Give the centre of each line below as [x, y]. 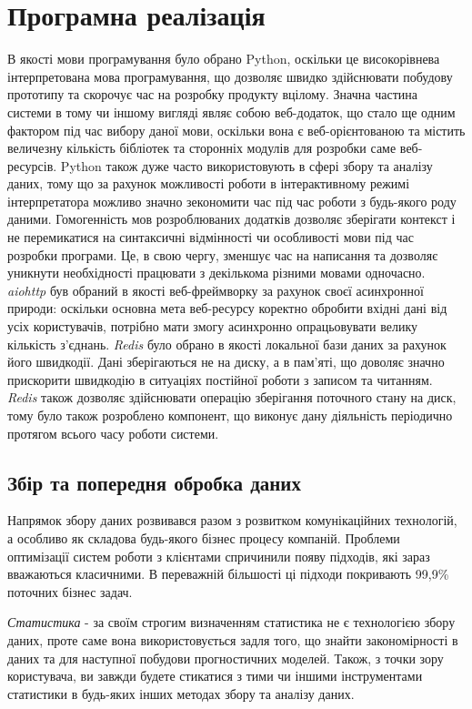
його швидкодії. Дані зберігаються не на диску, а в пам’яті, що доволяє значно [226, 362]
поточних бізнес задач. [70, 591]
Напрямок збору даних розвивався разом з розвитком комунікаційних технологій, [232, 520]
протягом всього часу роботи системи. [113, 433]
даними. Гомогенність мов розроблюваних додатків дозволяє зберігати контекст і [231, 219]
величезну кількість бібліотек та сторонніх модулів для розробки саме [202, 148]
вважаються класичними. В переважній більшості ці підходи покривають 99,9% [228, 574]
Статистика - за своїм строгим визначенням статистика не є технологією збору [231, 622]
